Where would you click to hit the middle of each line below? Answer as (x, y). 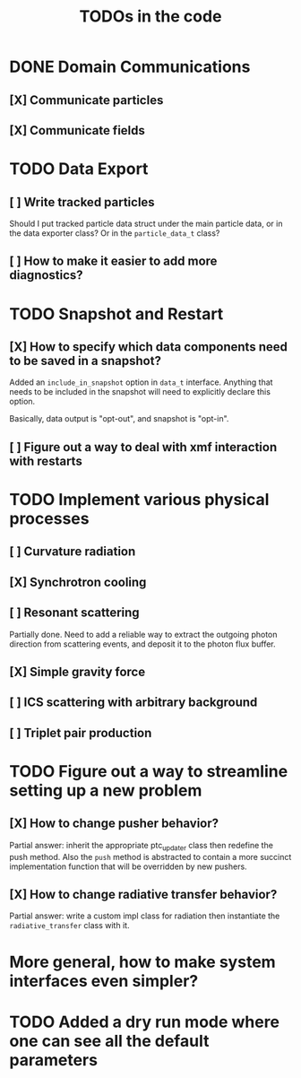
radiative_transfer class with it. (69, 926)
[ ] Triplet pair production (81, 733)
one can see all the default (109, 1041)
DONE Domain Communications (130, 67)
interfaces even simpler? (104, 981)
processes (49, 518)
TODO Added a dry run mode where (145, 1022)
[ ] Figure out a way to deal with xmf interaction (143, 447)
